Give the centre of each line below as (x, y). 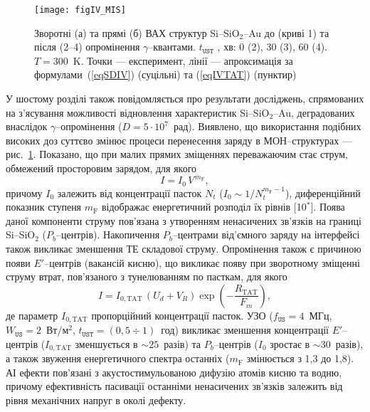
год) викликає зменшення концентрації (245, 330)
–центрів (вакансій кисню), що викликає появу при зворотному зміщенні (202, 262)
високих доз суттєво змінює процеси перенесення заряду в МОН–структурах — (179, 140)
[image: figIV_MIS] (80, 10)
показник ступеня (44, 207)
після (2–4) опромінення (87, 47)
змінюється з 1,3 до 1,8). (300, 358)
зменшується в (106, 343)
